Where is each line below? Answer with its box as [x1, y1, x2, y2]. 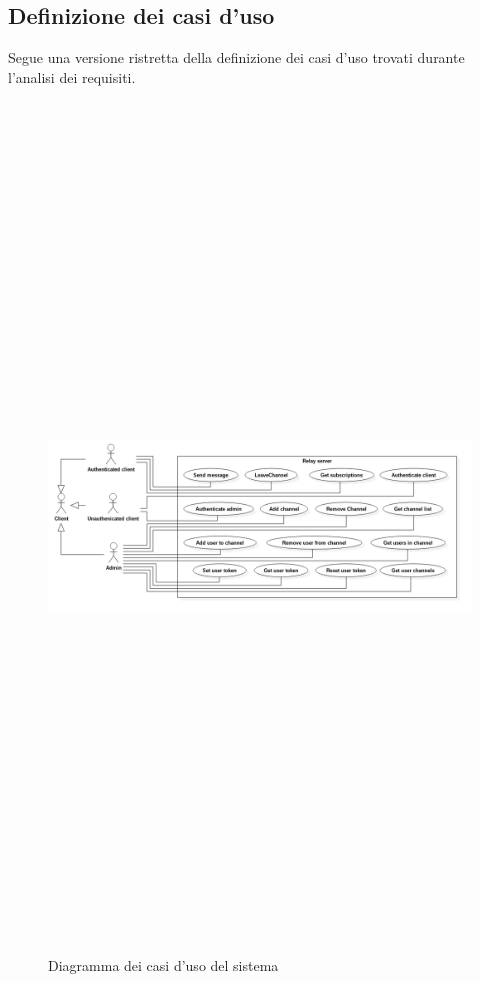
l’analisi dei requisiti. [8, 66, 136, 87]
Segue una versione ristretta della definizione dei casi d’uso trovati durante [8, 47, 465, 68]
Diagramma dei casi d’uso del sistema [48, 955, 279, 976]
